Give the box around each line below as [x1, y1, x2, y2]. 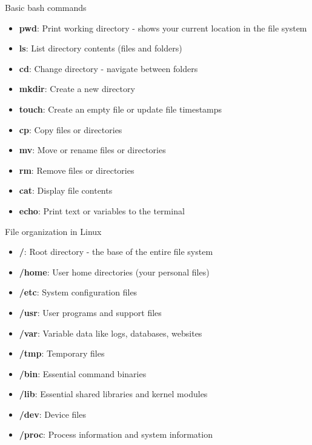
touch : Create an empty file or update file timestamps [19, 102, 222, 115]
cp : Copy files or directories [19, 123, 122, 136]
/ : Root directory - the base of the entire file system [19, 245, 213, 258]
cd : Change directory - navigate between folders [19, 62, 198, 74]
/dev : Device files [19, 407, 86, 420]
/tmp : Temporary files [19, 347, 105, 360]
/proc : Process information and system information [19, 428, 213, 441]
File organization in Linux [5, 225, 102, 237]
